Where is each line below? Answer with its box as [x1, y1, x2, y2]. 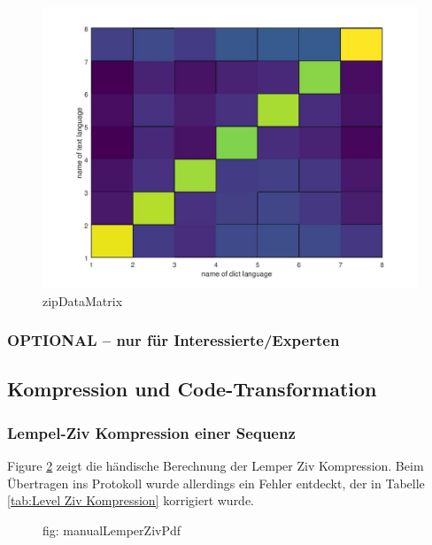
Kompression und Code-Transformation [7, 375, 377, 403]
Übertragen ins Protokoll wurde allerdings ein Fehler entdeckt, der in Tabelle [7, 473, 425, 492]
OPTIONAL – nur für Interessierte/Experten [7, 329, 340, 351]
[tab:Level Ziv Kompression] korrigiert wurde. [7, 491, 255, 510]
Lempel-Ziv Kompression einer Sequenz [7, 421, 296, 443]
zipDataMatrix [42, 291, 123, 310]
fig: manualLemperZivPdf [42, 520, 181, 539]
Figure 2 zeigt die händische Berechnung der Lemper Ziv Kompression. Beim [7, 457, 424, 475]
